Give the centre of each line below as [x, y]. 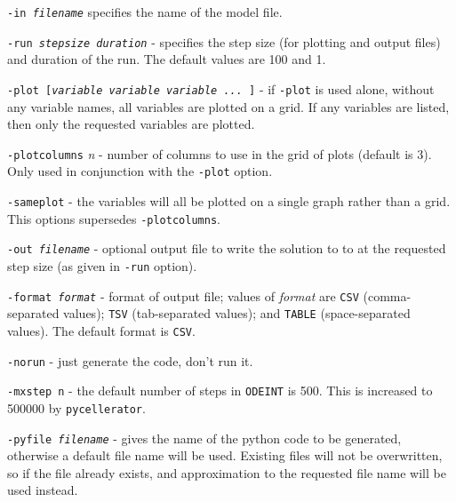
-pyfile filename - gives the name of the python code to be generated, [204, 438]
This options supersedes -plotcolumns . [114, 218]
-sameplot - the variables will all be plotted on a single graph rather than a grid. [229, 201]
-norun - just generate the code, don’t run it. [130, 360]
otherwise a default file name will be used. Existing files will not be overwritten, [225, 455]
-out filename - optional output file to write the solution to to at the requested [227, 248]
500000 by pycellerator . [76, 407]
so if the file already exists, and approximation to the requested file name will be [227, 472]
